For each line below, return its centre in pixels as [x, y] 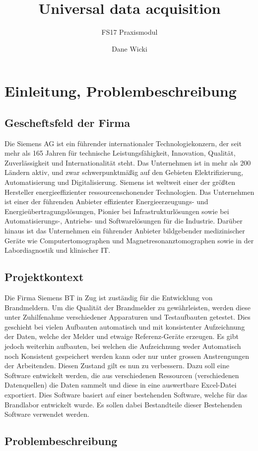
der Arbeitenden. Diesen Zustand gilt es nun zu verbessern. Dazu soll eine [117, 366]
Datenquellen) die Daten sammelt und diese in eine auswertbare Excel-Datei [121, 385]
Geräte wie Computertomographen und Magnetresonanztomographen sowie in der [129, 240]
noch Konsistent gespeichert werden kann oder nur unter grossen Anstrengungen [127, 356]
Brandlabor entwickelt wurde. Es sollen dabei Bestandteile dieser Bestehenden [123, 404]
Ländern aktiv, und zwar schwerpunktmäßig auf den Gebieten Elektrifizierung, [124, 172]
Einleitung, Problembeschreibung [121, 91]
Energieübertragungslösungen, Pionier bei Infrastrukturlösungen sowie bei [117, 211]
